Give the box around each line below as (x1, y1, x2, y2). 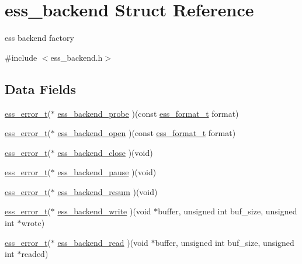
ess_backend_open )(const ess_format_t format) (57, 127, 236, 139)
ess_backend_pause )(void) (57, 166, 157, 178)
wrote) (21, 217, 45, 229)
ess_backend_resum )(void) (57, 185, 158, 197)
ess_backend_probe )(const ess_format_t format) (57, 107, 239, 119)
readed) (21, 248, 48, 260)
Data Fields (5, 79, 77, 98)
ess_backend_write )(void (57, 205, 151, 217)
